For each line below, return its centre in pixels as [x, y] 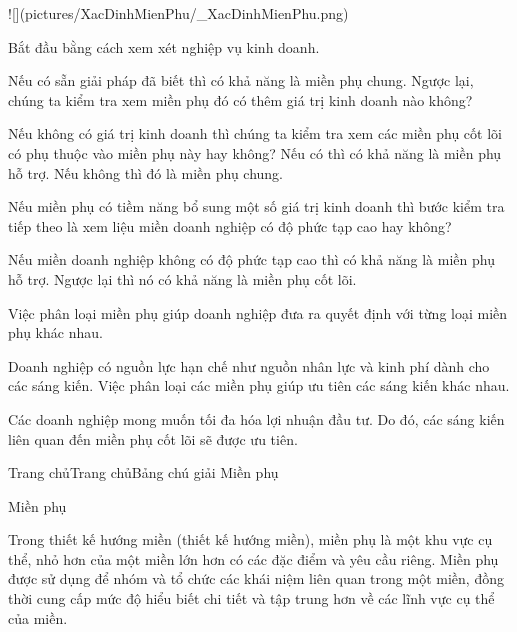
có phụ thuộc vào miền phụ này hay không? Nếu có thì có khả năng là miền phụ [255, 152]
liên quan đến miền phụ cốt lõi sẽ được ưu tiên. [153, 438]
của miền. [38, 617]
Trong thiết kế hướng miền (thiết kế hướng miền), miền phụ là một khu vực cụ [250, 539]
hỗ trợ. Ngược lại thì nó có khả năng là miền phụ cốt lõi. [182, 278]
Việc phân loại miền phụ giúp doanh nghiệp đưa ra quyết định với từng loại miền [258, 312]
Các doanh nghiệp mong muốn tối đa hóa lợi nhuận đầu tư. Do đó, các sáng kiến [256, 418]
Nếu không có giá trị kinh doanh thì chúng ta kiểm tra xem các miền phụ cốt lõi [255, 133]
